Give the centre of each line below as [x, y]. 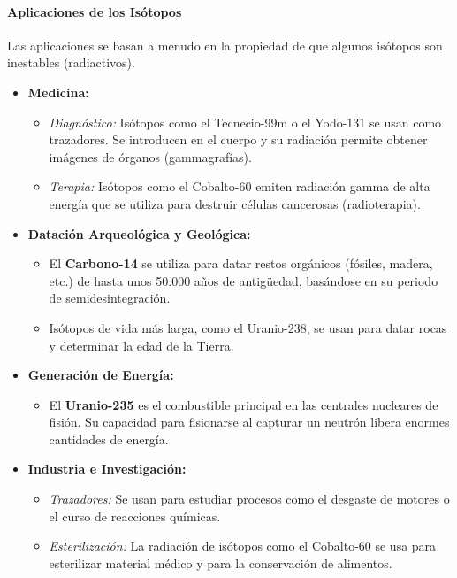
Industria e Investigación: [107, 469]
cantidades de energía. [109, 439]
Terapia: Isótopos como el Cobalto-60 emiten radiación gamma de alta [240, 186]
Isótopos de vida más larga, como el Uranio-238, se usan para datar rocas [248, 327]
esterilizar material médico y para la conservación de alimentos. [221, 563]
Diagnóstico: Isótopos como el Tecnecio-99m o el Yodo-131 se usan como [245, 122]
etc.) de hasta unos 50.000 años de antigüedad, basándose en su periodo [244, 280]
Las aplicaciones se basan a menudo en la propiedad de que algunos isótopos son [225, 45]
